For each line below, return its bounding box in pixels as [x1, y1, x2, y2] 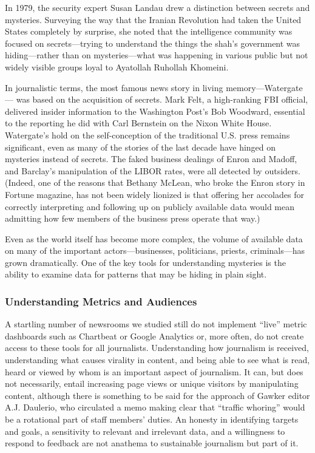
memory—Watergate [226, 81, 303, 94]
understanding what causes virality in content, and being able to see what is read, [5, 353, 310, 366]
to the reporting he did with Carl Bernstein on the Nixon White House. [5, 117, 272, 129]
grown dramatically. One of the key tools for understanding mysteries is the [5, 256, 286, 268]
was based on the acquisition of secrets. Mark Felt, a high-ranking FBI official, [16, 93, 308, 106]
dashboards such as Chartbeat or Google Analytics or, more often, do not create [5, 329, 304, 342]
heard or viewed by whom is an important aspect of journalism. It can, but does [5, 365, 303, 378]
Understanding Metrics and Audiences [5, 293, 197, 308]
